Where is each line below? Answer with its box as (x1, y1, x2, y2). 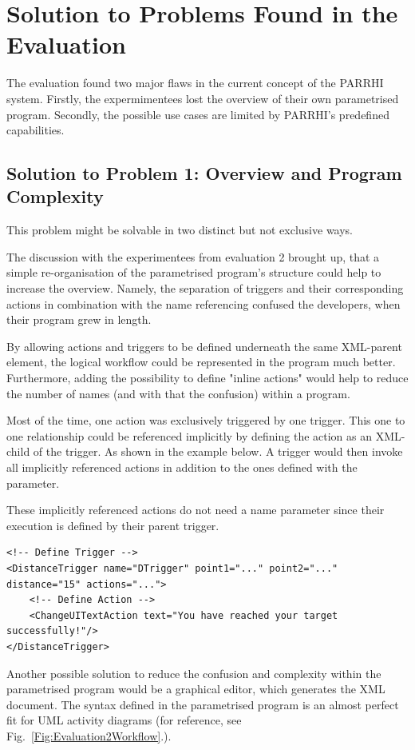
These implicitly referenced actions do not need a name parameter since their (6, 501, 385, 518)
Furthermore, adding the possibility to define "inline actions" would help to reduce (6, 369, 409, 386)
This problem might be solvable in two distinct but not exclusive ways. (6, 221, 354, 238)
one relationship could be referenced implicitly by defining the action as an (6, 427, 373, 444)
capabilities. (6, 122, 65, 138)
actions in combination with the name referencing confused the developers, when (6, 295, 401, 312)
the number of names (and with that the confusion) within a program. (6, 385, 350, 401)
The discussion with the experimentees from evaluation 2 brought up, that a (6, 248, 380, 265)
